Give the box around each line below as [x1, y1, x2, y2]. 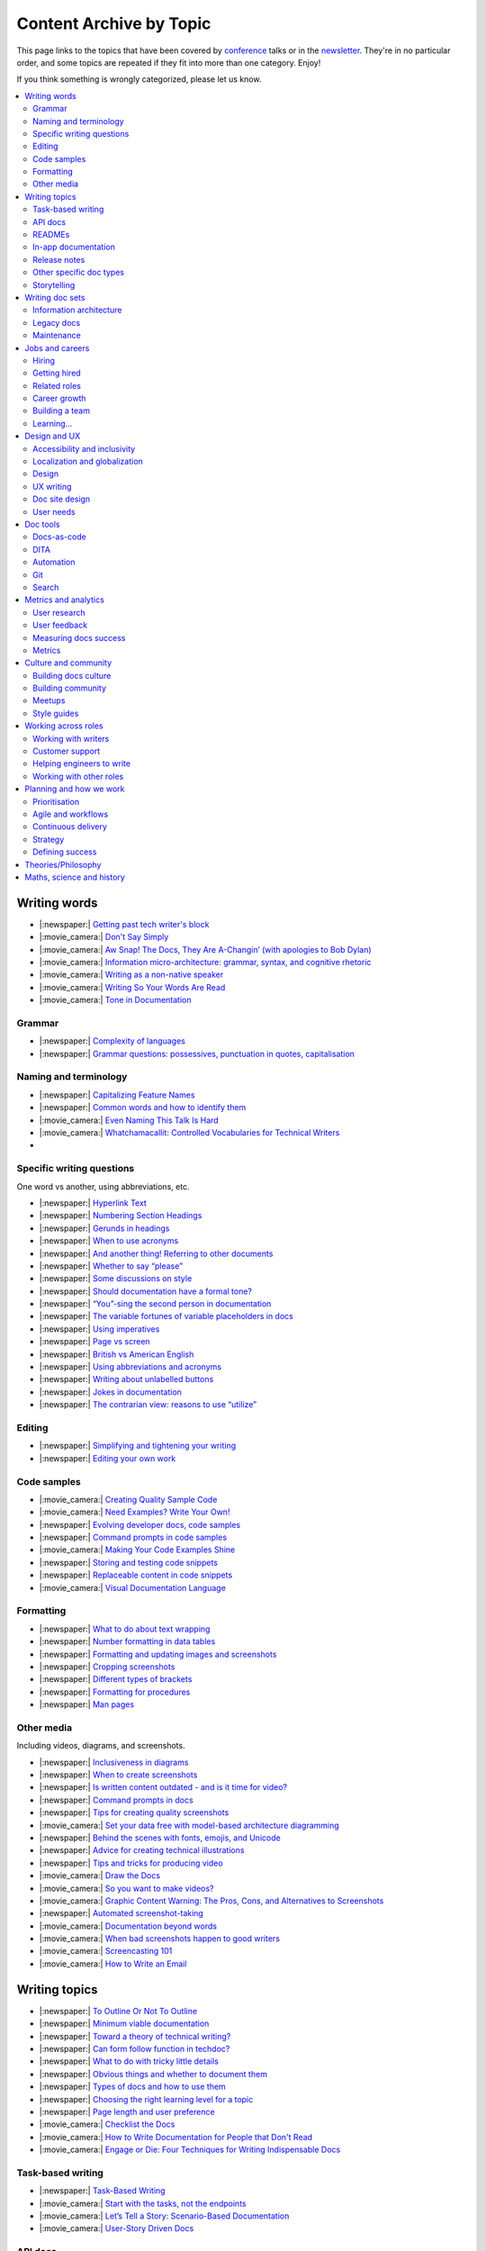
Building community [32, 683, 107, 693]
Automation [32, 556, 76, 567]
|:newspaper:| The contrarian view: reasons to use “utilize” [39, 1399, 257, 1410]
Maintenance [32, 330, 81, 341]
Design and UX [24, 430, 81, 441]
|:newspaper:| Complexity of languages [39, 1035, 186, 1046]
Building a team [32, 405, 90, 416]
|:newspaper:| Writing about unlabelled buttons [39, 1374, 214, 1385]
